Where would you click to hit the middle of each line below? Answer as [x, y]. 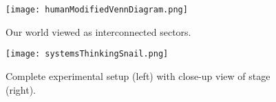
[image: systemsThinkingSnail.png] [87, 54]
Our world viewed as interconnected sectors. [98, 31]
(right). [21, 89]
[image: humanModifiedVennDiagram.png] [97, 10]
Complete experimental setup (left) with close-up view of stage [138, 75]
